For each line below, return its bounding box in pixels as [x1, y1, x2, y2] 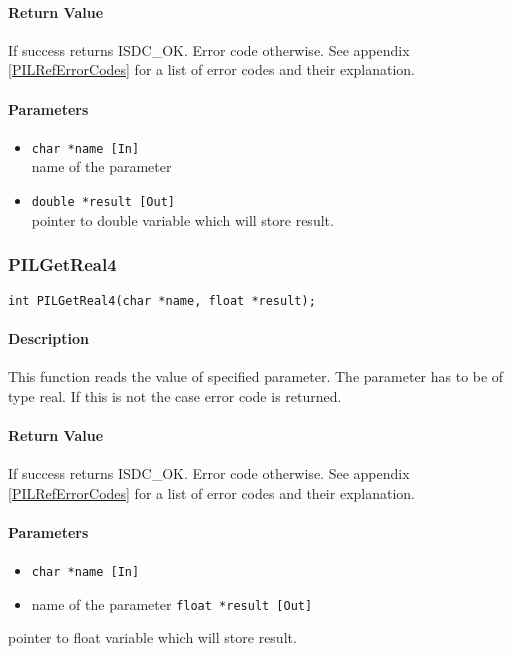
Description [8, 327, 90, 348]
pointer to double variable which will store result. [31, 209, 334, 230]
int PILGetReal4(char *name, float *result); [8, 293, 316, 308]
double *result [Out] [31, 195, 175, 210]
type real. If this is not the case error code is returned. [8, 385, 342, 406]
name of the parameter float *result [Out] [31, 593, 313, 614]
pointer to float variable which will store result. [8, 627, 297, 648]
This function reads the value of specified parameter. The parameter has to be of [8, 365, 504, 386]
